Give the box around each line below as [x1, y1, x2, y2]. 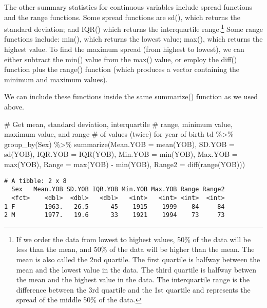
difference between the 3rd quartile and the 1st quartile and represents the [16, 284, 251, 295]
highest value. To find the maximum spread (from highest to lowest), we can [4, 44, 244, 55]
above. [4, 101, 24, 112]
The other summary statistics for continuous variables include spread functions [4, 2, 253, 12]
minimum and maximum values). [4, 74, 108, 84]
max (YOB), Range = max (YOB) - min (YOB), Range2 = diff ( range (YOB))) [4, 158, 245, 169]
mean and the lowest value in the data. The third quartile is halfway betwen [16, 264, 257, 275]
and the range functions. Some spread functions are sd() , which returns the [4, 11, 240, 22]
